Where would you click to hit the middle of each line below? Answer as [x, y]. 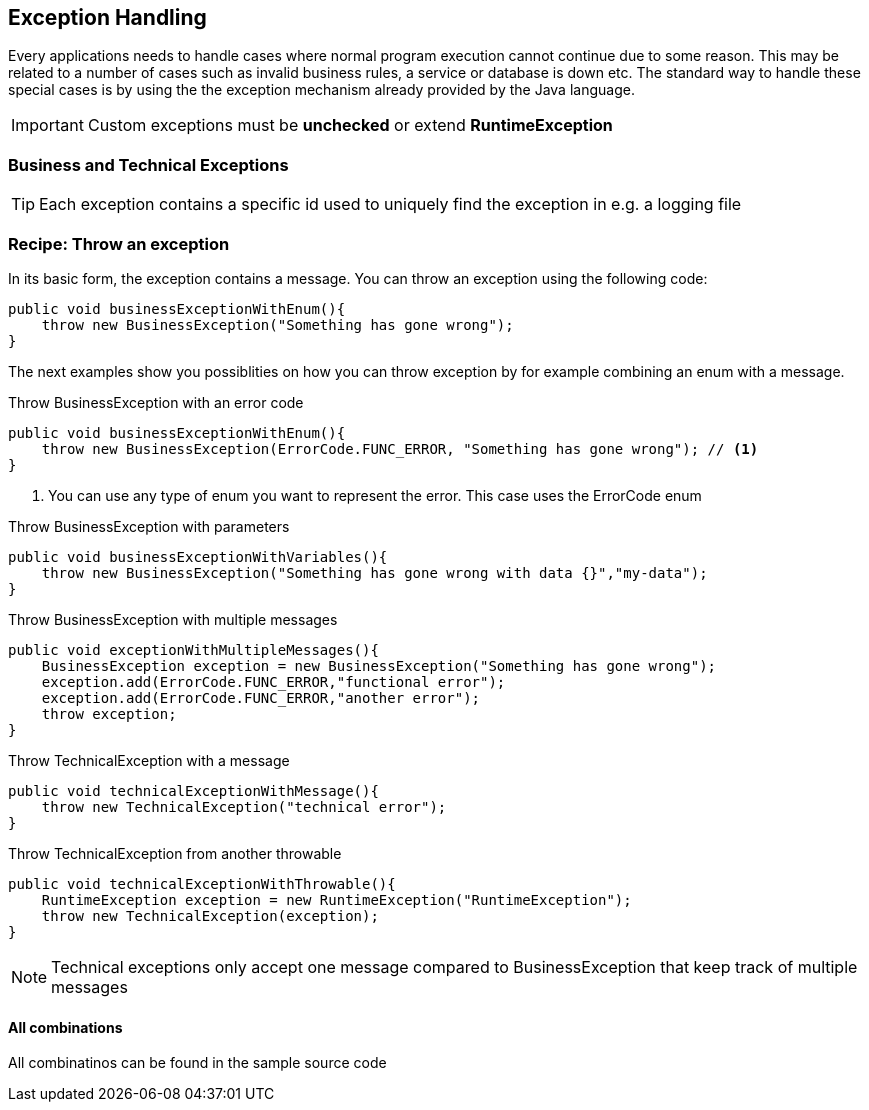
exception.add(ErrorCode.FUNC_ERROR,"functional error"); [273, 681]
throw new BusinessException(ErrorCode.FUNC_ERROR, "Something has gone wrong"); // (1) [400, 448]
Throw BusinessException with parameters [149, 526]
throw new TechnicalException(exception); [210, 915]
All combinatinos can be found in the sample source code [197, 1063]
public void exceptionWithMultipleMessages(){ [193, 649]
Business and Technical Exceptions [148, 164]
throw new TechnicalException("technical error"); [244, 806]
